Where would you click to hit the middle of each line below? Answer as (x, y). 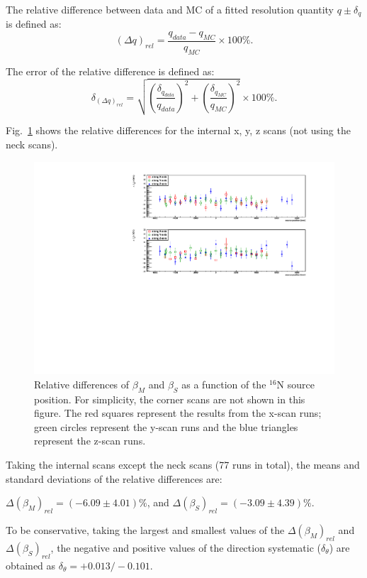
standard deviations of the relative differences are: (114, 478)
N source (295, 384)
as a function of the (224, 384)
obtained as (31, 565)
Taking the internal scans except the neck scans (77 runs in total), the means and (183, 465)
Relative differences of (82, 384)
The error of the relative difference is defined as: (110, 71)
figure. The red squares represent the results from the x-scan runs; (178, 413)
